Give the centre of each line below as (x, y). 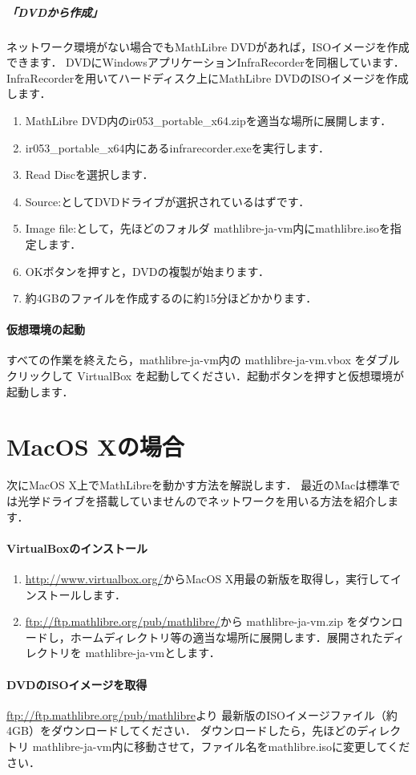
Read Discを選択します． (89, 174)
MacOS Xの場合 (95, 446)
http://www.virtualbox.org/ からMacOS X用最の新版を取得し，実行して (208, 578)
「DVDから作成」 (55, 12)
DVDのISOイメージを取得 (77, 684)
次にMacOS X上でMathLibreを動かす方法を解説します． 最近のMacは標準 (198, 485)
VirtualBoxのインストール (77, 548)
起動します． (40, 391)
